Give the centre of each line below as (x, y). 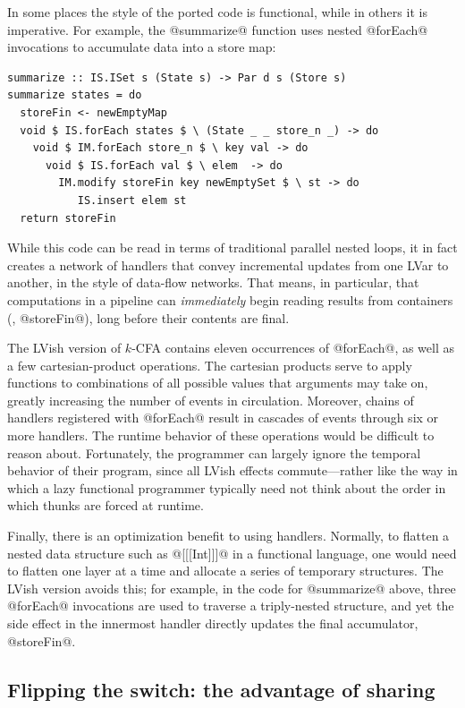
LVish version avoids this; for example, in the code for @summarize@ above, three (232, 588)
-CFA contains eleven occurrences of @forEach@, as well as (293, 348)
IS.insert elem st (132, 200)
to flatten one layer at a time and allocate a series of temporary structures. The (225, 571)
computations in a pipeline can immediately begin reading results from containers (230, 299)
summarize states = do (75, 95)
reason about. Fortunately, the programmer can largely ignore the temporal (214, 452)
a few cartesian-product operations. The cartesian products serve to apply (210, 365)
